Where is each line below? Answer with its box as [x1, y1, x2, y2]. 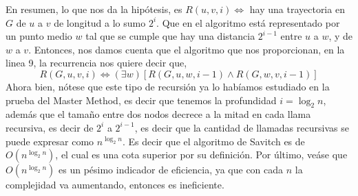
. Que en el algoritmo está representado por [156, 15, 340, 29]
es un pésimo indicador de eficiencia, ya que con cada [59, 162, 284, 177]
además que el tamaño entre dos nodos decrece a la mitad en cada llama [6, 107, 311, 121]
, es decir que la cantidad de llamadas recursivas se [134, 120, 349, 134]
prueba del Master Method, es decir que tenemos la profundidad [6, 93, 277, 107]
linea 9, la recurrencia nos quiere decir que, [6, 56, 187, 70]
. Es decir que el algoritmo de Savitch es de [122, 134, 305, 148]
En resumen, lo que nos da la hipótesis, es [6, 2, 182, 16]
